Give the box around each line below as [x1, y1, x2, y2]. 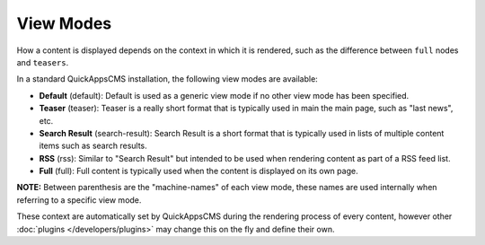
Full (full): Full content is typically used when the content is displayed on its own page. [39, 166, 358, 177]
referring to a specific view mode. [16, 194, 142, 206]
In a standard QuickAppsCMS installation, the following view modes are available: [16, 74, 318, 84]
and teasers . [16, 57, 69, 67]
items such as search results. [39, 140, 147, 152]
